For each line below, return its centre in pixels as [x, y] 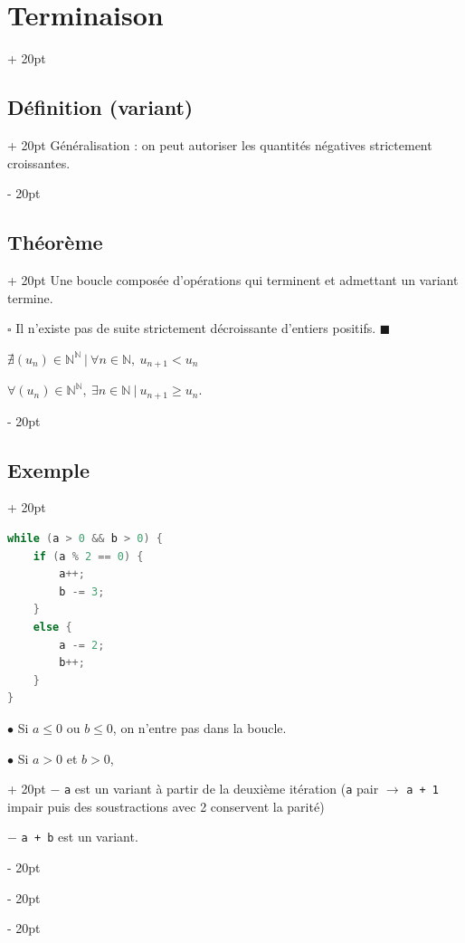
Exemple [48, 469]
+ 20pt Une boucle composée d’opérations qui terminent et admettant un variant [233, 279]
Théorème [55, 242]
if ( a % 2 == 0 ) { [88, 556]
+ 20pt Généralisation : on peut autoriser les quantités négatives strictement [220, 144]
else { [52, 627]
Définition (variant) [100, 107]
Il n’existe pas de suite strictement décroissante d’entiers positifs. [196, 328]
